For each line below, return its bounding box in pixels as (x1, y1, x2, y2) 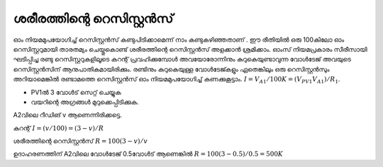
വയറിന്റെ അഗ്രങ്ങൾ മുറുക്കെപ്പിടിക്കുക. (30, 98, 139, 106)
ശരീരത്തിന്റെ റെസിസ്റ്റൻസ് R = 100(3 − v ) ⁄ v (13, 137, 148, 145)
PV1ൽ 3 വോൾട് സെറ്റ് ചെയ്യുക (30, 88, 121, 96)
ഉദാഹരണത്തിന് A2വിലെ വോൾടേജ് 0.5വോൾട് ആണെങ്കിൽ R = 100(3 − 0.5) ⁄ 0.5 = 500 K (13, 149, 284, 159)
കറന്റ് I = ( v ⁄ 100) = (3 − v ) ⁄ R (13, 124, 104, 132)
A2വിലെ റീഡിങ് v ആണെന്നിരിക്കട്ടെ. (13, 110, 122, 120)
